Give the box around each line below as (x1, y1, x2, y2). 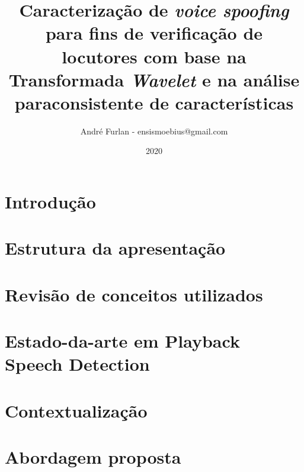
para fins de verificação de (45, 21, 263, 45)
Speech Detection (5, 352, 150, 376)
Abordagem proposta (5, 445, 181, 469)
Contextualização (5, 398, 148, 422)
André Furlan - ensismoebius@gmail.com (80, 124, 228, 137)
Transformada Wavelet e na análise (8, 67, 300, 92)
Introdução (5, 190, 96, 214)
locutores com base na (62, 44, 247, 68)
